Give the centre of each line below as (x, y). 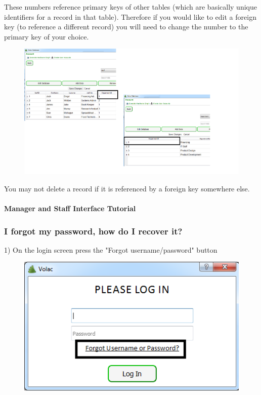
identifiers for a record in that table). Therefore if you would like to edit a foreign (130, 16)
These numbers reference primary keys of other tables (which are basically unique (130, 7)
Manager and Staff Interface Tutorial (70, 208)
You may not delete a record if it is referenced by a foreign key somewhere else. (127, 188)
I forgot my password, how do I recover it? (93, 231)
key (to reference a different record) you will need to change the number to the (126, 27)
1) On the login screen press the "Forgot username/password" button (111, 249)
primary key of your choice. (47, 36)
